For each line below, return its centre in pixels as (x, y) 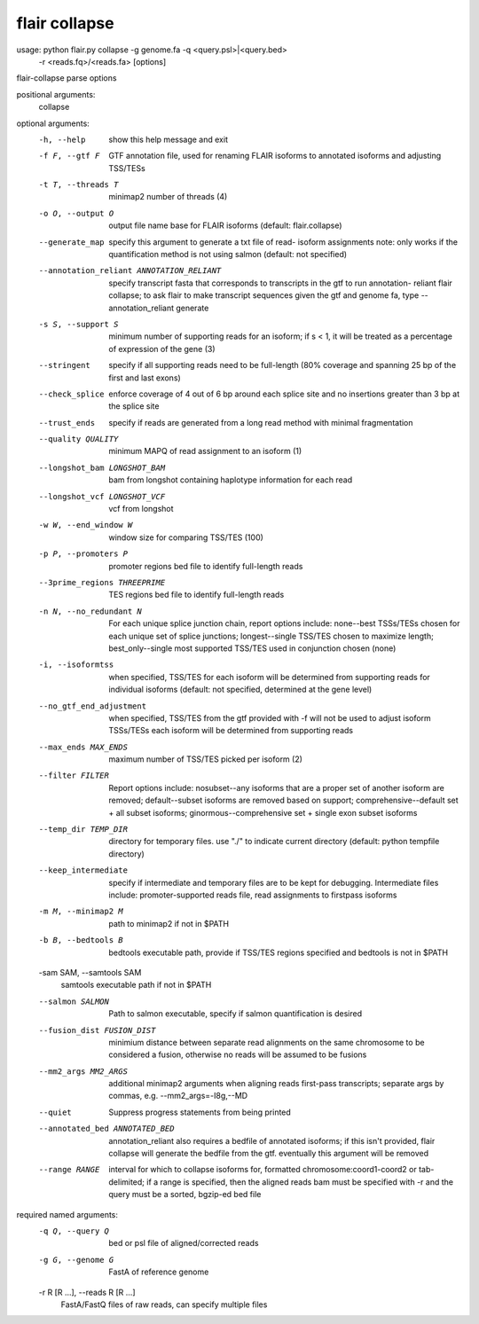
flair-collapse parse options (67, 78)
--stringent (64, 365)
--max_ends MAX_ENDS (83, 747)
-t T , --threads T (79, 185)
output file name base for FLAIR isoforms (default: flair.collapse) (225, 225)
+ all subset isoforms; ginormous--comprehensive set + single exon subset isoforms (263, 812)
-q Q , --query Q (74, 1231)
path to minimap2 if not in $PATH (169, 923)
